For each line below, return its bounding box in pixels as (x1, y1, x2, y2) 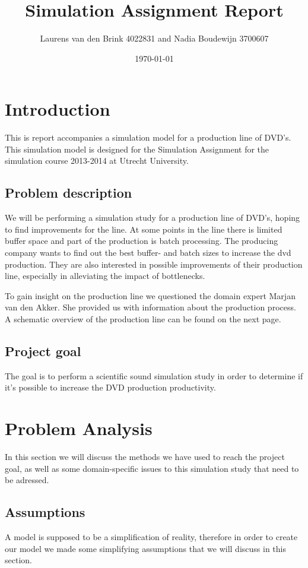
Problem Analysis (5, 416, 153, 440)
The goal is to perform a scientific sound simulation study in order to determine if (5, 369, 303, 382)
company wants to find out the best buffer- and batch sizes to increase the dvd (5, 246, 291, 259)
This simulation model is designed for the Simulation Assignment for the (5, 142, 269, 155)
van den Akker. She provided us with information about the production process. (5, 301, 296, 313)
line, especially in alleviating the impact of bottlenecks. (5, 269, 205, 282)
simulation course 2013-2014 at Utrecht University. (5, 154, 189, 167)
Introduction (5, 97, 110, 121)
